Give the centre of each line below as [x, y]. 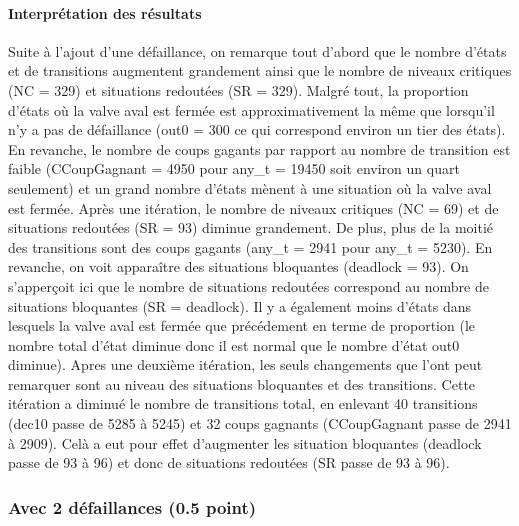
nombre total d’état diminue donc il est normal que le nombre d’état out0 [234, 344]
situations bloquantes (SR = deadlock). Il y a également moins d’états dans [240, 305]
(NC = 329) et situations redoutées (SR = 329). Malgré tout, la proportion [238, 89]
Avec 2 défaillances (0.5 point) [132, 506]
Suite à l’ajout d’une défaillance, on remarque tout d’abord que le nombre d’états [257, 50]
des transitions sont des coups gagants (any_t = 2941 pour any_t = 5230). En [250, 246]
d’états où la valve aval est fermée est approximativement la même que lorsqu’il [251, 109]
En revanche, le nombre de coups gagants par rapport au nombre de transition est [259, 148]
